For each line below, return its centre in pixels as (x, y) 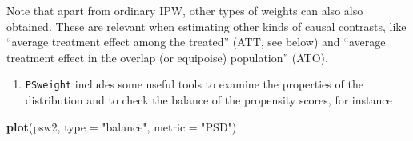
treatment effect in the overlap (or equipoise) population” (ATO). (167, 57)
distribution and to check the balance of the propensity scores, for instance (209, 100)
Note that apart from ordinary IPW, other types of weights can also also (185, 10)
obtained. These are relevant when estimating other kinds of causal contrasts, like (206, 26)
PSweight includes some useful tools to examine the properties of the (194, 84)
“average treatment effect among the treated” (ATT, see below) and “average (196, 42)
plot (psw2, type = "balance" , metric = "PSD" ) (122, 126)
